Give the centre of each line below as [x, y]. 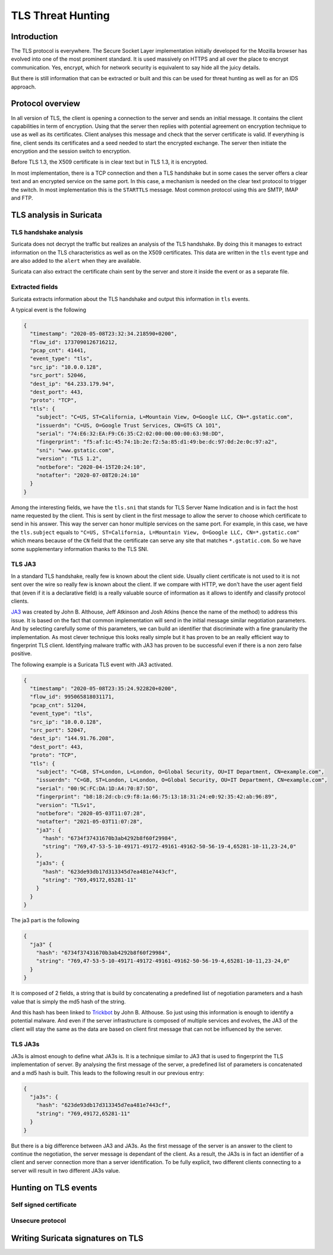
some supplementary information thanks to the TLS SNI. [80, 549]
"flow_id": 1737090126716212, [74, 342]
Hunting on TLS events [54, 1188]
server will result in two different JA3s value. [65, 1171]
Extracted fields [34, 287]
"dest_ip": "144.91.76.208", [73, 738]
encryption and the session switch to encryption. [71, 151]
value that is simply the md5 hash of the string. [68, 1001]
